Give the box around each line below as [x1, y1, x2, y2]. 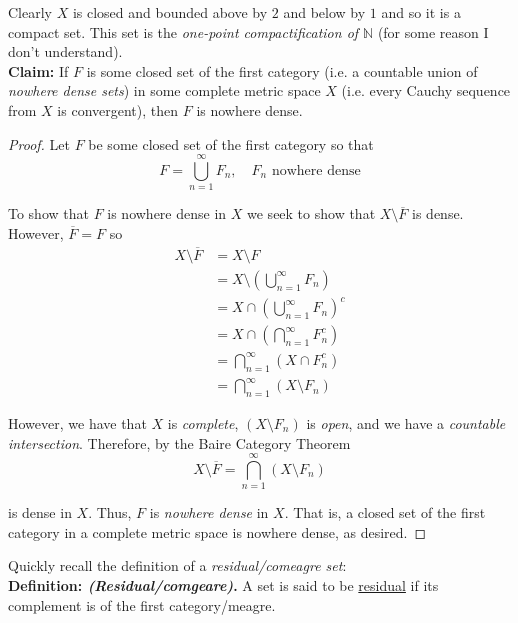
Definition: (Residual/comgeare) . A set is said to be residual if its [8, 575, 439, 596]
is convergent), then [57, 99, 179, 120]
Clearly [8, 2, 52, 22]
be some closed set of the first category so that [88, 133, 374, 154]
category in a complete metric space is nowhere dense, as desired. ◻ [8, 521, 427, 542]
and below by [283, 2, 366, 22]
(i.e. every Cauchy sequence [341, 80, 511, 101]
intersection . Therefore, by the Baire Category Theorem [8, 432, 351, 453]
